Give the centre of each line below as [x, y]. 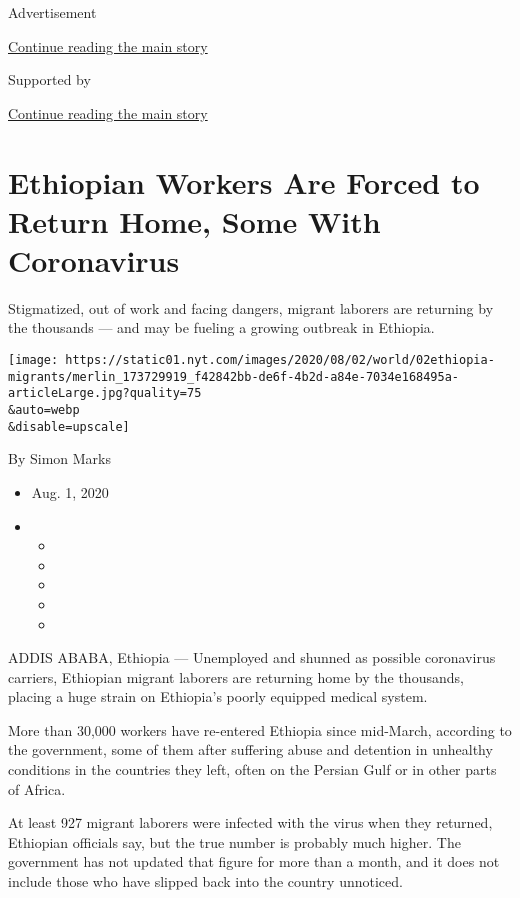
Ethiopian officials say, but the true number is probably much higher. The [234, 841]
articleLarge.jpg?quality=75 [105, 393]
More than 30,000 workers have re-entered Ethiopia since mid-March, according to [260, 729]
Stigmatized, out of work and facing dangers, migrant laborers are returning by [251, 307]
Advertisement [52, 12]
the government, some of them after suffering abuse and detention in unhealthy [250, 749]
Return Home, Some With [194, 220]
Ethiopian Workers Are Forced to [244, 181]
